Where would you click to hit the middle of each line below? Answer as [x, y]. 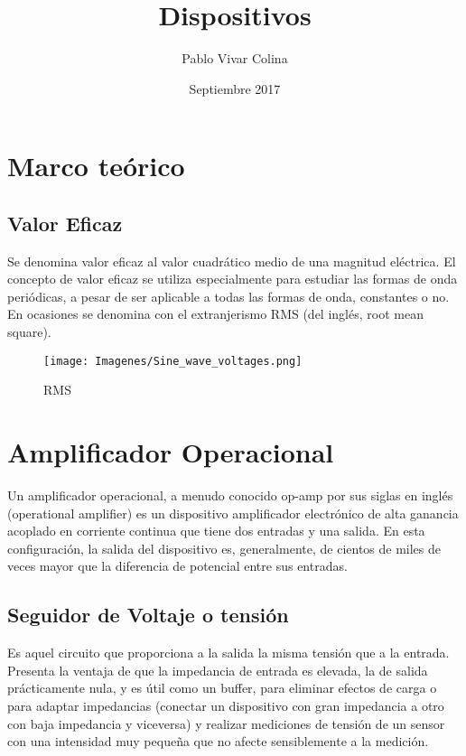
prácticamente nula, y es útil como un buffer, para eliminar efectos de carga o [222, 688]
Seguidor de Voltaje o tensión [148, 615]
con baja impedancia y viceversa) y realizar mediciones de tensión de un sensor [226, 723]
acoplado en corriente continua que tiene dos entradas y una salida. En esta [216, 531]
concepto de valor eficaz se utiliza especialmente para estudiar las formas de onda [233, 279]
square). [29, 332]
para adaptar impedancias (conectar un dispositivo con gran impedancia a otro [226, 705]
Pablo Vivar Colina [235, 58]
